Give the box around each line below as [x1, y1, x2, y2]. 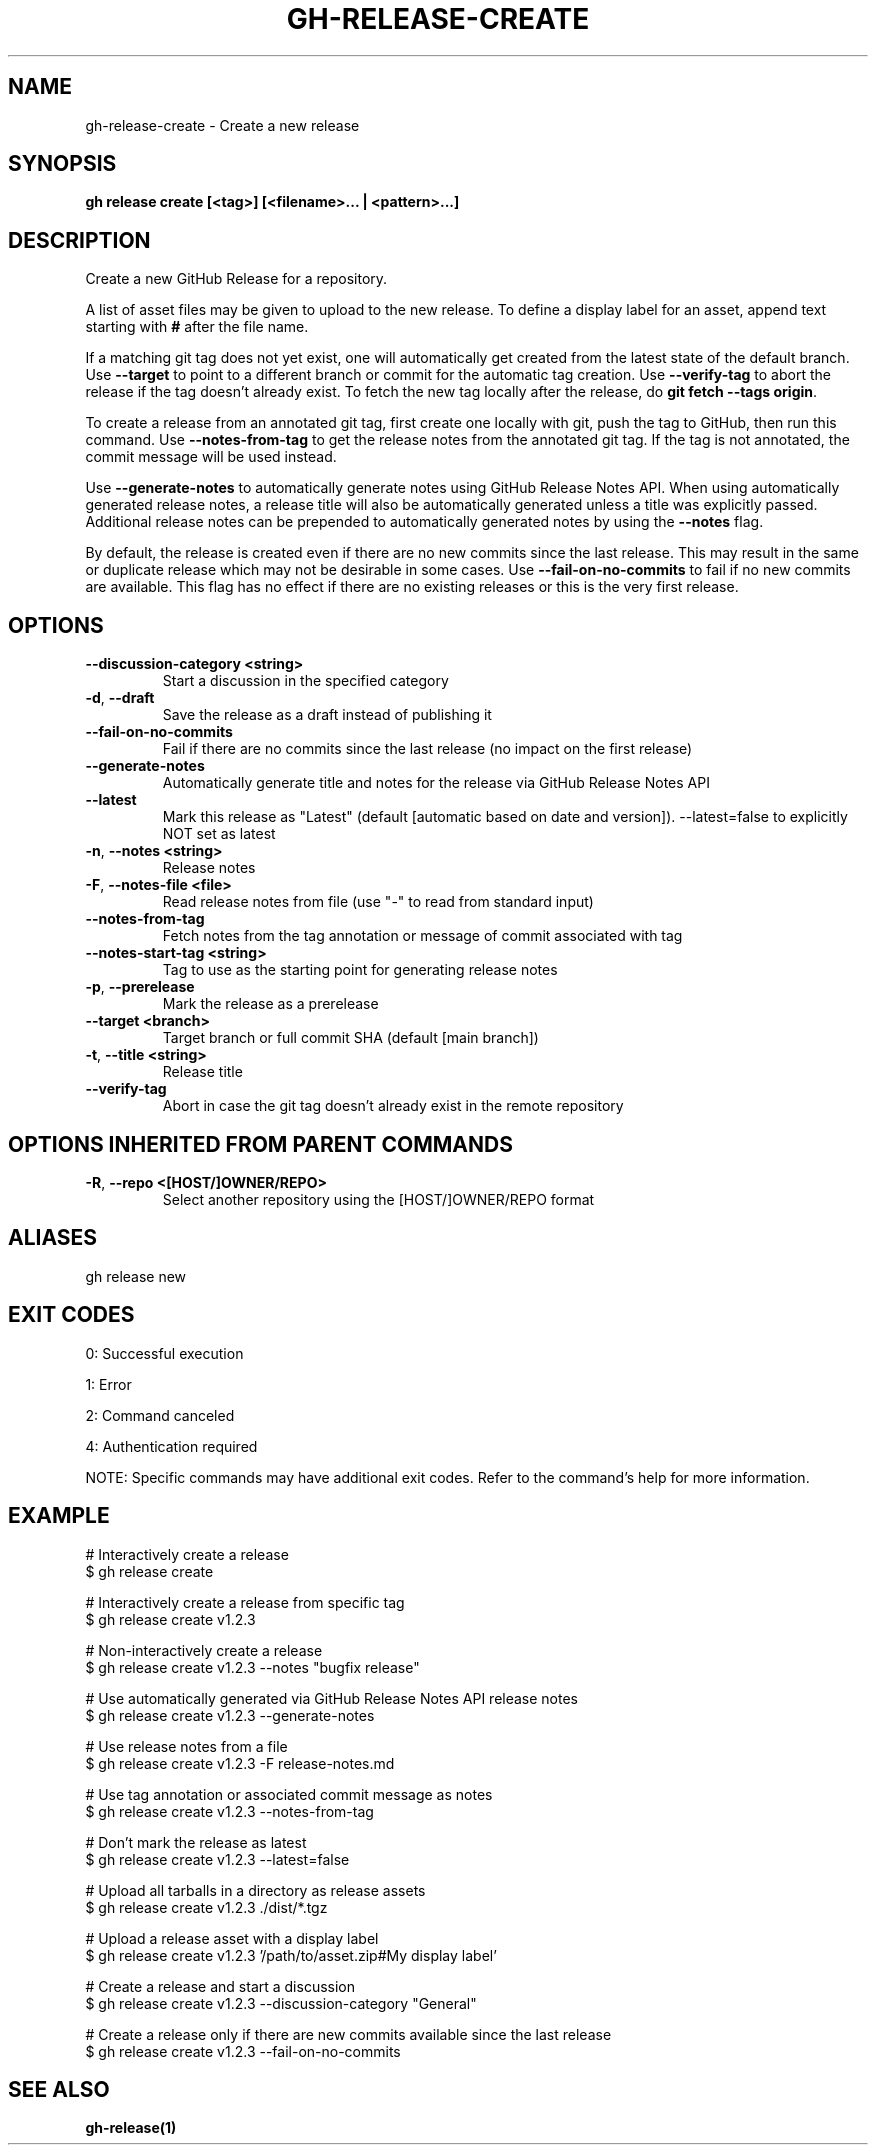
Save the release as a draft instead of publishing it [162, 706, 492, 724]
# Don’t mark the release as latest [85, 1833, 307, 1851]
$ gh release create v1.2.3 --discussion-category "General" [85, 1994, 477, 2012]
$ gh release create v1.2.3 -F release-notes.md [85, 1754, 395, 1772]
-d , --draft [85, 689, 155, 707]
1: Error [85, 1375, 132, 1393]
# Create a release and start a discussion [85, 1977, 356, 1995]
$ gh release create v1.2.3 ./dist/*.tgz [85, 1898, 328, 1916]
